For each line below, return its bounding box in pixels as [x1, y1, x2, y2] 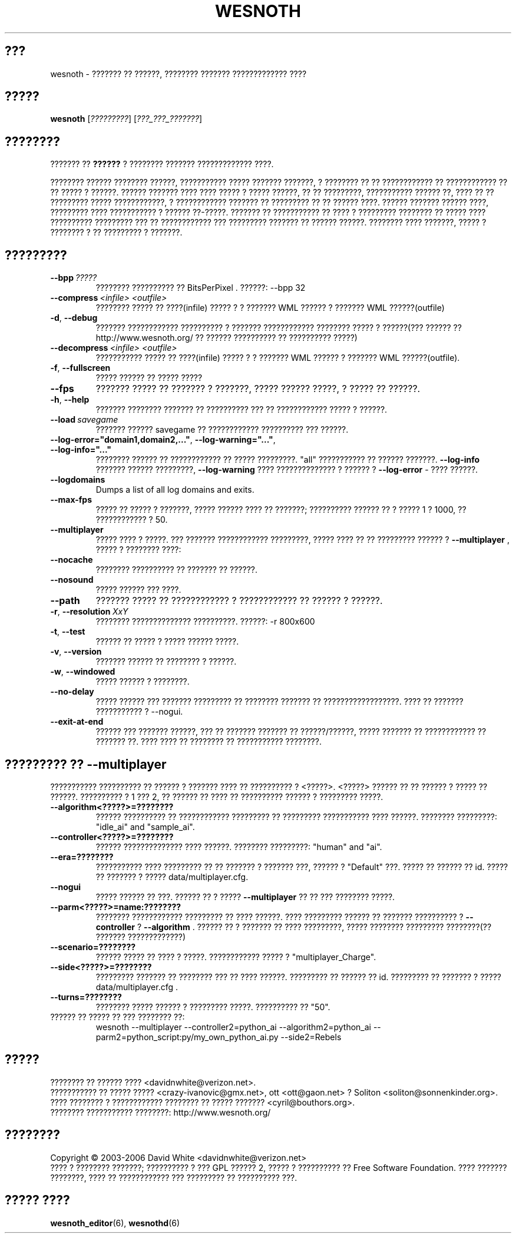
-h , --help [50, 394, 90, 405]
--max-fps [50, 494, 92, 505]
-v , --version [50, 646, 102, 657]
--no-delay [50, 686, 94, 697]
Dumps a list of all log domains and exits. [95, 484, 254, 495]
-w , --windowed [50, 666, 115, 677]
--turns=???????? [50, 991, 122, 1002]
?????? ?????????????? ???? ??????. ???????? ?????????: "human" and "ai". [95, 841, 382, 852]
